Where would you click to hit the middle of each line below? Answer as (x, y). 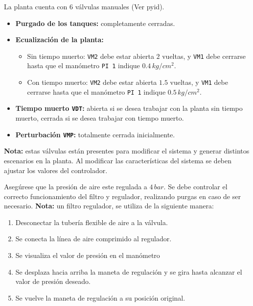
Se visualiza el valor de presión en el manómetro (88, 255)
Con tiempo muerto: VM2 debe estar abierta (92, 82)
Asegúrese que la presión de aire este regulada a (76, 187)
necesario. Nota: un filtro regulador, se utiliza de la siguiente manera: (109, 206)
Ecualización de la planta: (59, 39)
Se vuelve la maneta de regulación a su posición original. (100, 297)
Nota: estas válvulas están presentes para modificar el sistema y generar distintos (127, 151)
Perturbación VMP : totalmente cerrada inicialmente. (95, 134)
